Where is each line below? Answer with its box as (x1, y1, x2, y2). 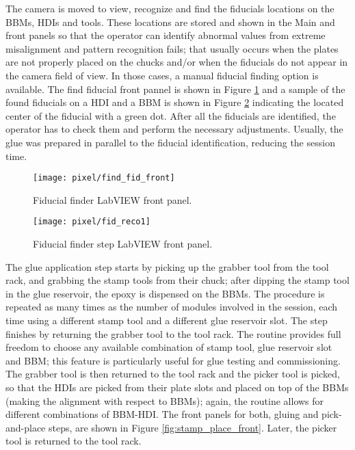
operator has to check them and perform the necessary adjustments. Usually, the (5, 122, 343, 136)
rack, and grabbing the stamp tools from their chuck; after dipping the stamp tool (5, 273, 350, 287)
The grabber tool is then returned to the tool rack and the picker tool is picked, (5, 367, 340, 381)
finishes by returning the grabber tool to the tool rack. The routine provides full (5, 326, 341, 341)
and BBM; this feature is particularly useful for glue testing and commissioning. (5, 353, 341, 367)
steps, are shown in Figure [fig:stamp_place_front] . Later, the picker (48, 420, 337, 434)
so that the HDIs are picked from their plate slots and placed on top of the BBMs (5, 380, 349, 394)
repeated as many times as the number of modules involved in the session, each (5, 300, 338, 314)
